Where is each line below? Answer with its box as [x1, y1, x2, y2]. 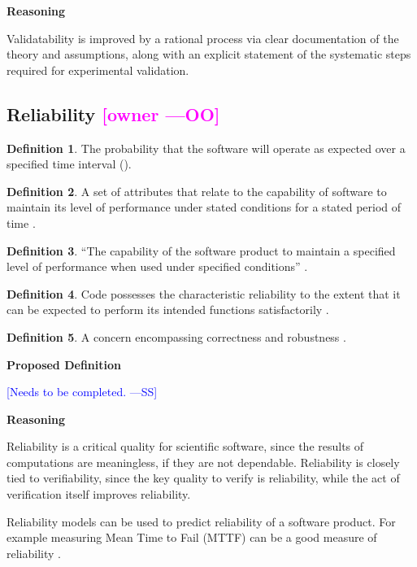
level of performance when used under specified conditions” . [7, 258, 308, 275]
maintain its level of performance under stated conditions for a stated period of [7, 198, 402, 216]
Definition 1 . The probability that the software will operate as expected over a [7, 139, 406, 156]
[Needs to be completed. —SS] [7, 383, 158, 400]
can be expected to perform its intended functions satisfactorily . [7, 301, 329, 318]
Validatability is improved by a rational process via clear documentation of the [7, 29, 399, 46]
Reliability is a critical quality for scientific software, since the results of [7, 438, 364, 455]
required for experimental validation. [7, 61, 189, 78]
